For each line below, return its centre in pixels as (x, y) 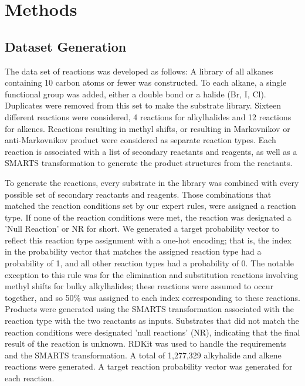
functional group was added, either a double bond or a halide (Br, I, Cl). (135, 94)
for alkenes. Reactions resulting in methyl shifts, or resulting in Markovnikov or (148, 128)
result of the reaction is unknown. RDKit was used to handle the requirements (146, 343)
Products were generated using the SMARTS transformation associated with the (149, 309)
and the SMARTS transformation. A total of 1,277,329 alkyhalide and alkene (143, 355)
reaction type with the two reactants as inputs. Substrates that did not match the (152, 321)
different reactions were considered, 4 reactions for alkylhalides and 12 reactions (148, 116)
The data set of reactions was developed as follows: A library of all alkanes (139, 71)
